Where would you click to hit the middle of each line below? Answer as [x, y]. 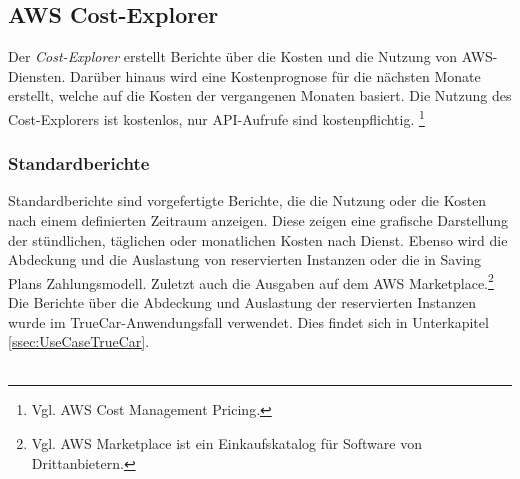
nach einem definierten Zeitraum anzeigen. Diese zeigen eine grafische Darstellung [258, 220]
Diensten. [37, 75]
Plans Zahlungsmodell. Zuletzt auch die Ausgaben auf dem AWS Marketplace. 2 [251, 281]
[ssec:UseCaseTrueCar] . [79, 341]
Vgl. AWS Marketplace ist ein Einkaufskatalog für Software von [226, 443]
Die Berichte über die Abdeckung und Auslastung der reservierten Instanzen [242, 302]
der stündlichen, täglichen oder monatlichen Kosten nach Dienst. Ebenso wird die [258, 239]
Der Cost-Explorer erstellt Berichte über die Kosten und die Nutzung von [233, 56]
